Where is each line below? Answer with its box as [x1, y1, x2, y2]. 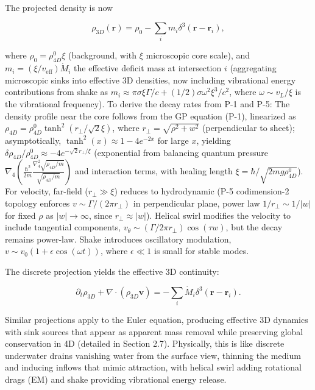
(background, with [68, 49, 137, 62]
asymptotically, [5, 133, 62, 146]
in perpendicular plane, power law [133, 196, 260, 209]
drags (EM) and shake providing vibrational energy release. [5, 373, 227, 386]
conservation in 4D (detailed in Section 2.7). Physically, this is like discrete [5, 337, 285, 350]
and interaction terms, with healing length [75, 165, 233, 177]
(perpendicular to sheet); [202, 121, 295, 134]
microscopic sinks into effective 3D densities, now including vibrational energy [5, 73, 296, 86]
